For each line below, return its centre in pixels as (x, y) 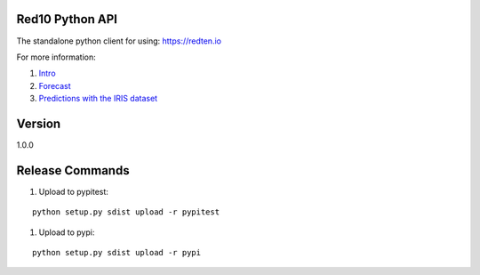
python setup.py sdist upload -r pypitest (126, 212)
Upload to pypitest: (73, 191)
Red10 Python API (67, 19)
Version (39, 123)
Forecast (55, 85)
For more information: (56, 57)
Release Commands (73, 170)
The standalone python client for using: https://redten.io (119, 41)
